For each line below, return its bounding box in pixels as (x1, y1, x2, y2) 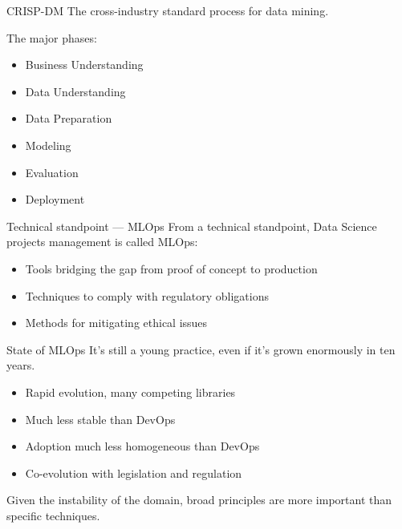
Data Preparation (25, 110, 112, 127)
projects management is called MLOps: (6, 233, 198, 250)
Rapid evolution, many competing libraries (25, 383, 236, 400)
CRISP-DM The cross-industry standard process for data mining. (6, 2, 329, 18)
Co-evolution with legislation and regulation (25, 464, 242, 481)
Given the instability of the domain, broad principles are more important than (6, 491, 392, 508)
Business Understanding (25, 56, 144, 73)
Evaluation (25, 164, 79, 180)
